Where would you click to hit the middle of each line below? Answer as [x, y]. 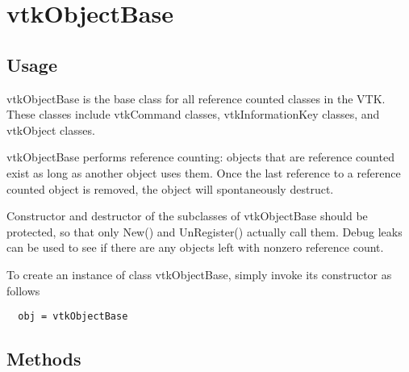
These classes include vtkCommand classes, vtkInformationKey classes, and [193, 114]
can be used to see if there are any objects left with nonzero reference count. [195, 247]
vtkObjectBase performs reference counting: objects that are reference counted [200, 157]
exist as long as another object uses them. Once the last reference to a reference [204, 172]
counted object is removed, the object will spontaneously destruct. [170, 188]
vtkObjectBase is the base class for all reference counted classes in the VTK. [196, 98]
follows [23, 290]
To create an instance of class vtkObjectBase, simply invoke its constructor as [199, 274]
